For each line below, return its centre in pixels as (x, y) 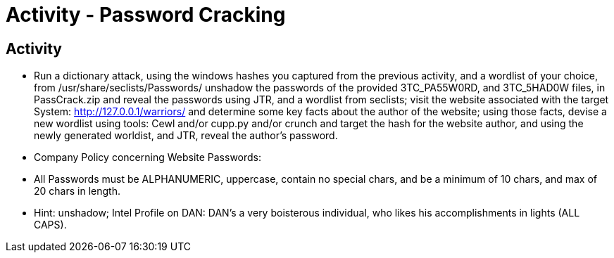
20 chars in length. (77, 191)
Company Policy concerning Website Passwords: (148, 157)
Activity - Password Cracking (146, 15)
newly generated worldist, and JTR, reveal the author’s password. (186, 136)
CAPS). (50, 225)
